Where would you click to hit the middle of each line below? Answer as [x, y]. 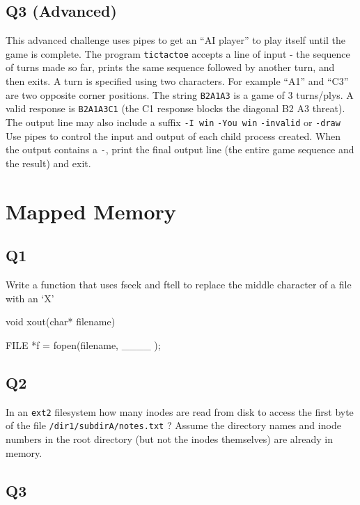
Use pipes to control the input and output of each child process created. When [173, 135]
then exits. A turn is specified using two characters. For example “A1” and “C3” [177, 81]
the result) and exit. [48, 163]
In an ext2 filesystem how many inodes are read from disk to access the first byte [180, 411]
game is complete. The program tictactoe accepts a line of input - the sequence [178, 53]
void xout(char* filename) [61, 321]
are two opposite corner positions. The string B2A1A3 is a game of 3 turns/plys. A [180, 94]
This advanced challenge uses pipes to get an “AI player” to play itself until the [176, 40]
